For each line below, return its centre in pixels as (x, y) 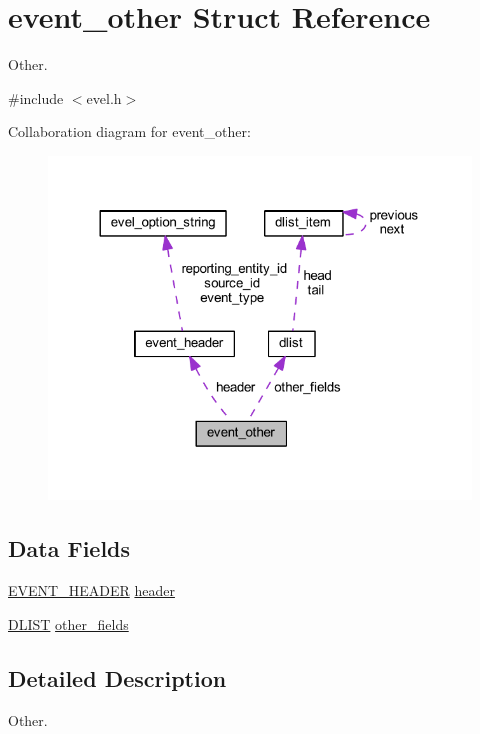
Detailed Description (117, 677)
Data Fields (69, 548)
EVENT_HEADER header (91, 590)
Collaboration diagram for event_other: (129, 131)
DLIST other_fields (68, 623)
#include (36, 97)
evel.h (104, 97)
